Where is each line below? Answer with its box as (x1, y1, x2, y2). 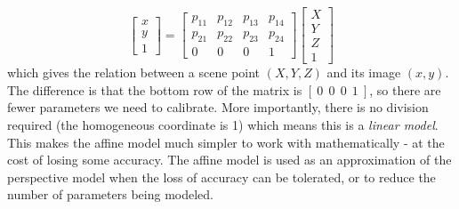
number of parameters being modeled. (7, 185, 213, 204)
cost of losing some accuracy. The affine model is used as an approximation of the (7, 150, 452, 169)
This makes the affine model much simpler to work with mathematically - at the (7, 133, 445, 151)
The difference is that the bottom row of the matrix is (7, 80, 302, 99)
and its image (326, 63, 401, 82)
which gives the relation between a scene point (7, 63, 261, 82)
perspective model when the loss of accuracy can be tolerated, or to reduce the (7, 167, 436, 186)
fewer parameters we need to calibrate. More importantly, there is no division (7, 98, 429, 117)
